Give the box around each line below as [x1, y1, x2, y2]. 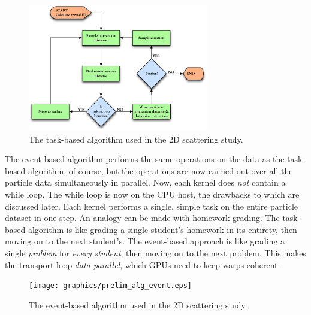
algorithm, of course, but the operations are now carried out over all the [28, 164, 293, 177]
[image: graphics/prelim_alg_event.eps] [29, 281, 192, 290]
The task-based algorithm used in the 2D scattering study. [29, 132, 243, 145]
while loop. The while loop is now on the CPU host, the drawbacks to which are [5, 188, 300, 201]
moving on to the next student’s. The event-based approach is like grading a [5, 235, 285, 247]
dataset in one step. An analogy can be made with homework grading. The [5, 211, 280, 224]
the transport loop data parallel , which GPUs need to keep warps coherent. [5, 258, 280, 271]
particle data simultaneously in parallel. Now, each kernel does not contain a [5, 176, 286, 189]
